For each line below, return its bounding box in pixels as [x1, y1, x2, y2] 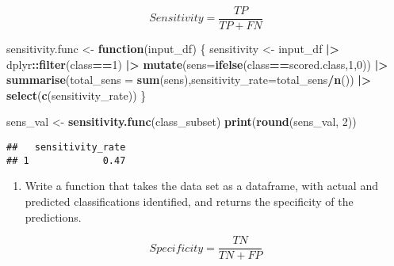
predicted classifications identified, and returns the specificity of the [25, 192, 354, 209]
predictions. [25, 208, 82, 225]
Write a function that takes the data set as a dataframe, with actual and [25, 177, 378, 194]
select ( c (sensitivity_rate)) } [6, 86, 147, 103]
